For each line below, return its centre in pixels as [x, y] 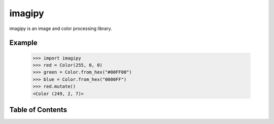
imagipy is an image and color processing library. [61, 28]
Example [23, 43]
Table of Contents [38, 110]
